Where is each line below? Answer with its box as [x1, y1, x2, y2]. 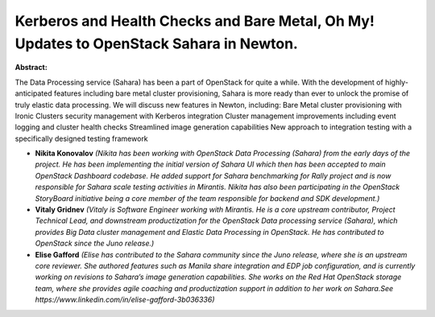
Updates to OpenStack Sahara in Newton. [14, 35, 298, 52]
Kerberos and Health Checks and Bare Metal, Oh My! [14, 12, 375, 30]
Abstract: [14, 63, 48, 72]
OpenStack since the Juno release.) [35, 238, 155, 249]
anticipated [14, 89, 52, 98]
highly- [385, 77, 408, 87]
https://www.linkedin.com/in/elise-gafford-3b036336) [35, 294, 215, 305]
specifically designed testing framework [14, 134, 148, 143]
